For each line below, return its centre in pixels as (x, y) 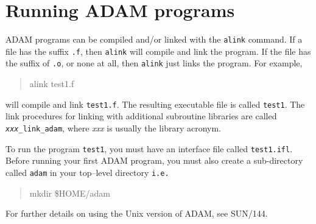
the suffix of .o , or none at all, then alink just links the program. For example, (154, 63)
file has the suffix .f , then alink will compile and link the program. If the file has (158, 51)
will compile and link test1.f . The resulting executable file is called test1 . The (155, 104)
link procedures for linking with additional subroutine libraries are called (141, 116)
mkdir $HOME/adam (70, 193)
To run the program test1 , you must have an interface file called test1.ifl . (149, 148)
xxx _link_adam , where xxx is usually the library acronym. (114, 128)
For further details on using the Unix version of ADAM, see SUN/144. (137, 213)
